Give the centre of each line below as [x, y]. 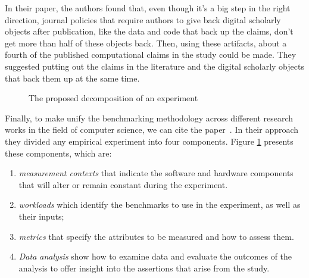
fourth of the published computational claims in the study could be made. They [151, 54]
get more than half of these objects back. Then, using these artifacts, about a [146, 43]
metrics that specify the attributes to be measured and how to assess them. [156, 236]
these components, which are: [58, 153]
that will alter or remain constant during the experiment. [123, 184]
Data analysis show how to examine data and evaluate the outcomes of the [155, 256]
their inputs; [41, 216]
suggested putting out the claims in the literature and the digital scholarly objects [154, 66]
